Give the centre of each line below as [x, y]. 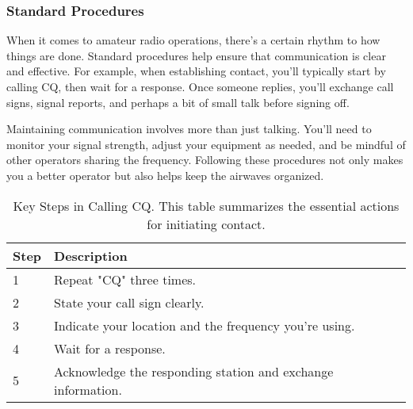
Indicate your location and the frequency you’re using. [205, 325]
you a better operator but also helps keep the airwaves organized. [165, 175]
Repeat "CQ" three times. [125, 279]
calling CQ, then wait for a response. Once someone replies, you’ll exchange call [200, 86]
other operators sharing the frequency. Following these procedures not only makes [205, 160]
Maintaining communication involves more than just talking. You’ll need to [189, 129]
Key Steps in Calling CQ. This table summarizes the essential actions [206, 205]
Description [91, 255]
